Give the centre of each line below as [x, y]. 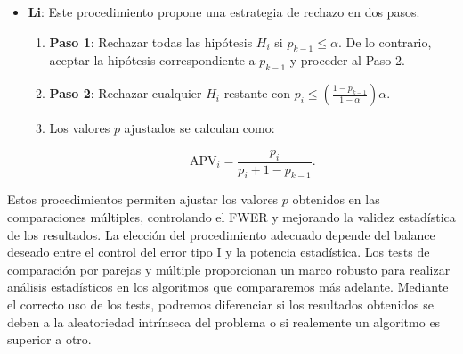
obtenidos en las [336, 199]
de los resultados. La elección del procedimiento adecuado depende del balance [221, 234]
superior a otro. [49, 339]
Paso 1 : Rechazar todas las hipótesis [151, 41]
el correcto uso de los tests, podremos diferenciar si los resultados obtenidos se [220, 304]
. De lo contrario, [385, 41]
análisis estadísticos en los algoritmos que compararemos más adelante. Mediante [228, 287]
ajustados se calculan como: [199, 128]
